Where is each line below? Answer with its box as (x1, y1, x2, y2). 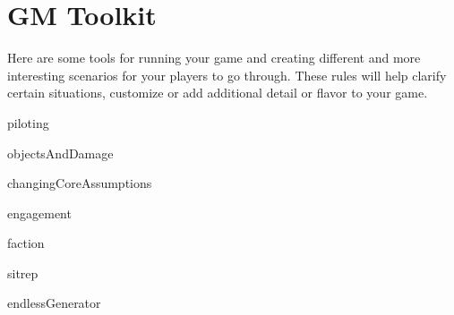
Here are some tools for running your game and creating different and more (7, 48, 421, 67)
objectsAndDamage (7, 143, 114, 162)
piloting (7, 113, 49, 132)
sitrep (7, 263, 39, 282)
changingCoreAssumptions (7, 174, 152, 192)
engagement (7, 203, 72, 222)
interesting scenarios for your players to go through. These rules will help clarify (7, 65, 447, 84)
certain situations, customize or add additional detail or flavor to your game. (7, 83, 428, 102)
